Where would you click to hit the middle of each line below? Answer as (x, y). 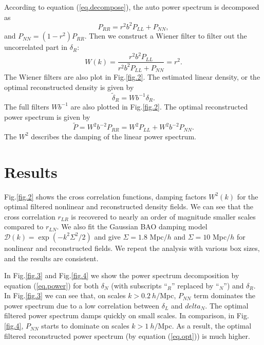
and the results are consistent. (51, 258)
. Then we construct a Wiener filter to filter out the (166, 36)
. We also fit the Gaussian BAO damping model (132, 226)
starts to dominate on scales (85, 326)
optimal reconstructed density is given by (69, 87)
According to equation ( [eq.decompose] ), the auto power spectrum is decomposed (132, 7)
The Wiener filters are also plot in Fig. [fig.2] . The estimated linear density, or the (132, 77)
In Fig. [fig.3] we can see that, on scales (65, 295)
